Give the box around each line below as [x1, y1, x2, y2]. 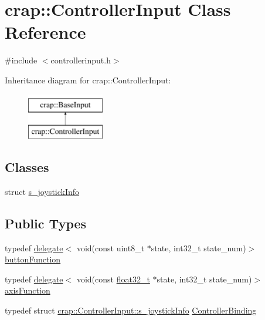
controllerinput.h [50, 54, 111, 66]
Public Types [5, 214, 87, 232]
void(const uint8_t [76, 241, 145, 254]
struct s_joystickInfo [5, 185, 80, 197]
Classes [5, 158, 49, 176]
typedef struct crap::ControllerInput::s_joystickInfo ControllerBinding [5, 304, 257, 316]
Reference [5, 20, 86, 44]
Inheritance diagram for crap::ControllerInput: [5, 73, 171, 86]
